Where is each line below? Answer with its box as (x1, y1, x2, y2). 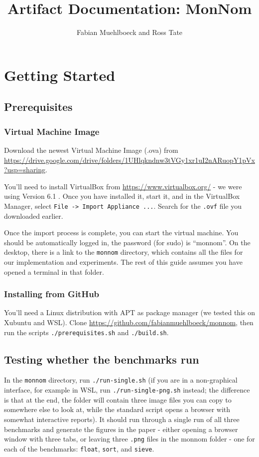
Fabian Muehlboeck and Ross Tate (76, 27, 183, 37)
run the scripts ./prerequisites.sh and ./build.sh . (4, 327, 169, 337)
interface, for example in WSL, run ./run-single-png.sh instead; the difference (4, 385, 250, 395)
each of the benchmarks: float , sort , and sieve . (4, 443, 154, 454)
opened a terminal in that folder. (4, 266, 104, 277)
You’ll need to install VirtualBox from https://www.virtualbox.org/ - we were (4, 181, 242, 191)
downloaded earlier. (4, 210, 63, 221)
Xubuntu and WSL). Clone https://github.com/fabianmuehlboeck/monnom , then (4, 317, 254, 327)
